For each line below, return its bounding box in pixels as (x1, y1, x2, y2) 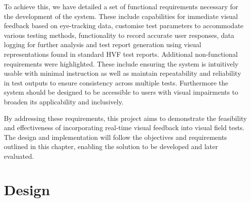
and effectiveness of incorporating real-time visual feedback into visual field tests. (4, 122, 245, 133)
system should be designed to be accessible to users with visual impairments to (4, 87, 238, 97)
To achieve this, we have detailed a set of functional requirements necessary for (4, 1, 238, 11)
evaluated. (4, 151, 34, 161)
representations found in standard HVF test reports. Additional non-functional (4, 49, 238, 59)
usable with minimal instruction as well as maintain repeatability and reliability (4, 68, 241, 78)
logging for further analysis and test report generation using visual (4, 39, 202, 50)
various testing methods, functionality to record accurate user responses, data (4, 30, 235, 40)
